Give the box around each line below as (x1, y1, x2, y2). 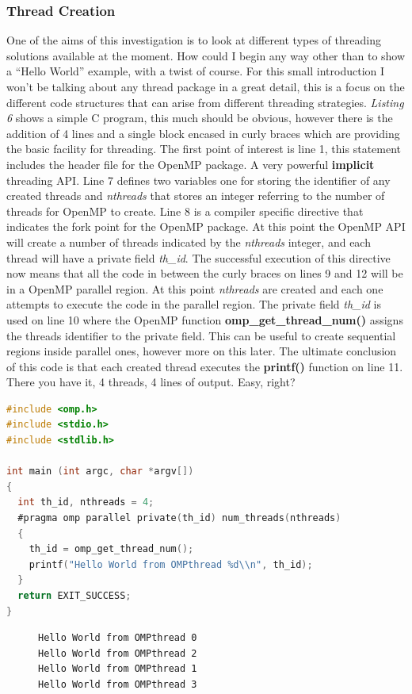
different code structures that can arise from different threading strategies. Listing (6, 94, 404, 110)
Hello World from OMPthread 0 (38, 632, 197, 644)
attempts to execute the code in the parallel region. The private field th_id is (6, 296, 381, 312)
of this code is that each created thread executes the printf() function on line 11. (6, 358, 403, 374)
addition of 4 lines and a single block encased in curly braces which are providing (6, 125, 400, 141)
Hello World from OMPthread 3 (38, 678, 197, 690)
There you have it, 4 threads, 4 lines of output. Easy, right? (6, 374, 296, 390)
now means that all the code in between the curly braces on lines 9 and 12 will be (6, 265, 403, 282)
